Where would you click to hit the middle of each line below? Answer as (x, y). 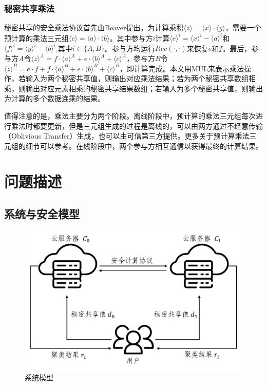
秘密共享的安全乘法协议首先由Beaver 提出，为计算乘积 (94, 27)
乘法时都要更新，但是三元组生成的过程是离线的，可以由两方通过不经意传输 (137, 126)
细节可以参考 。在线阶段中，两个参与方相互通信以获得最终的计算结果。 (144, 146)
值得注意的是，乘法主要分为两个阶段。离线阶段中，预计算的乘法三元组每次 (130, 115)
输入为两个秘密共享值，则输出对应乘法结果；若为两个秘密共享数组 (137, 78)
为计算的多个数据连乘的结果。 (54, 98)
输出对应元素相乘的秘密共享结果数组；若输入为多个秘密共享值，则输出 (144, 88)
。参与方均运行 (130, 48)
